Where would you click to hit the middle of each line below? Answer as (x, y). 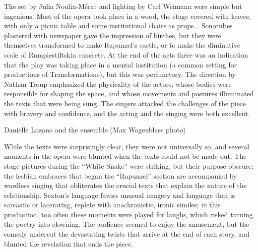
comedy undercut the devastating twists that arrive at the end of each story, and (127, 234)
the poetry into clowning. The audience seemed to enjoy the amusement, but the (127, 224)
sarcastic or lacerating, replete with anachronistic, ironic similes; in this (112, 205)
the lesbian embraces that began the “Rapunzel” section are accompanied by (121, 175)
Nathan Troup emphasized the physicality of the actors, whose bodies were (118, 84)
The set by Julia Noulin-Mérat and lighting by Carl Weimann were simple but (123, 6)
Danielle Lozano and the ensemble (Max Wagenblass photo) (95, 130)
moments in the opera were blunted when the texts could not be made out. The (125, 156)
